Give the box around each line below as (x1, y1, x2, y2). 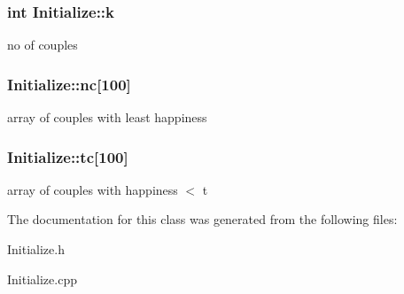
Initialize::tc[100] (7, 145, 128, 167)
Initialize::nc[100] (7, 73, 131, 95)
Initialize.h (7, 240, 65, 259)
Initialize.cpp (7, 269, 77, 288)
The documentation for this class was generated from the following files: (7, 210, 398, 228)
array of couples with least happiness (7, 108, 207, 127)
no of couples (7, 35, 78, 54)
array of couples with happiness (7, 180, 178, 198)
